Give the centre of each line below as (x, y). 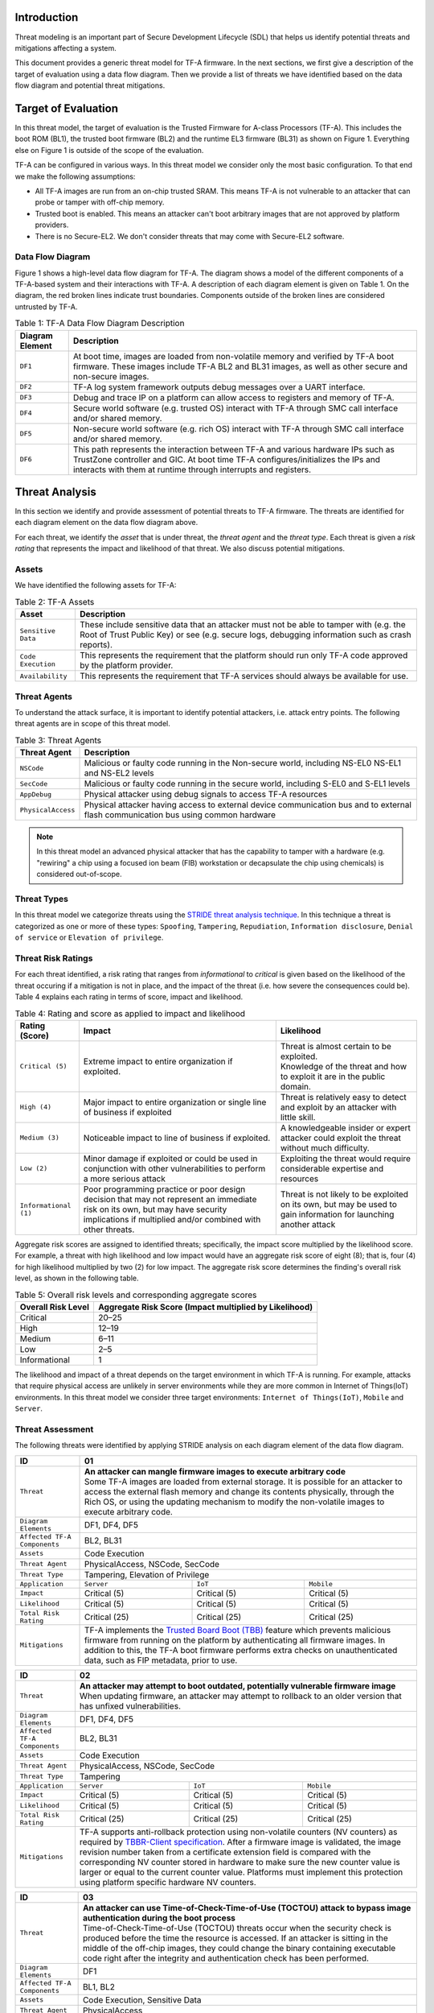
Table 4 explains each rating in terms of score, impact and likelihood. (129, 997)
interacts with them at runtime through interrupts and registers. (192, 469)
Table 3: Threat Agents (58, 740)
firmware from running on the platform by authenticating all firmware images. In (235, 1640)
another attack (308, 1224)
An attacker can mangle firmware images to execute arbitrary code (215, 1471)
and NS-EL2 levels (119, 773)
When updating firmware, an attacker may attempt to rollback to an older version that (240, 1696)
